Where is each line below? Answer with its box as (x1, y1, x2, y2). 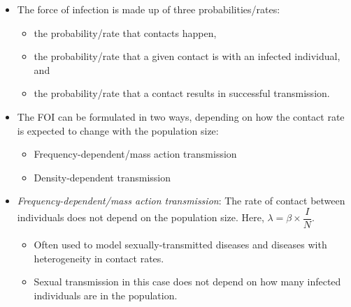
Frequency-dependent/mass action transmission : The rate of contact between (17, 193, 345, 208)
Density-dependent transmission (34, 170, 171, 184)
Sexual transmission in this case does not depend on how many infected (34, 274, 341, 289)
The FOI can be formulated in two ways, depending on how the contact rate (17, 109, 345, 123)
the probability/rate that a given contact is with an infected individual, (34, 49, 341, 63)
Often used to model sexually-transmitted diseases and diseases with (34, 237, 327, 251)
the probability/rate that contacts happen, (34, 25, 217, 40)
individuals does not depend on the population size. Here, (17, 210, 264, 225)
